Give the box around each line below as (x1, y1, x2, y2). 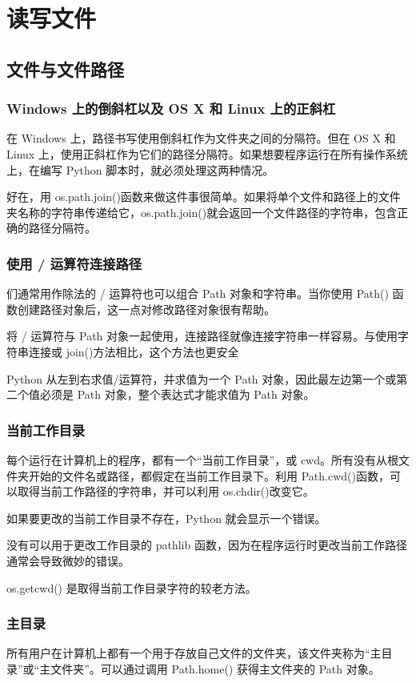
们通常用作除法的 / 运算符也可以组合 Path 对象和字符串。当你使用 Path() (6, 285, 389, 302)
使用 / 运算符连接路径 (6, 253, 142, 273)
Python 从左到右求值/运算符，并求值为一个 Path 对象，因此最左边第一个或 (6, 370, 397, 387)
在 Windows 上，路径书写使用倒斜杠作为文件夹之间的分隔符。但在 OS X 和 (6, 130, 396, 147)
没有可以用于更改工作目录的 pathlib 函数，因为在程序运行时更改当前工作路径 (6, 536, 407, 553)
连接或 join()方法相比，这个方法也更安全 (28, 343, 239, 360)
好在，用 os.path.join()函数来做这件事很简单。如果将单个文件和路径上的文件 (6, 188, 401, 205)
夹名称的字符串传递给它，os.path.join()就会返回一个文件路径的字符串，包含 (6, 203, 398, 220)
